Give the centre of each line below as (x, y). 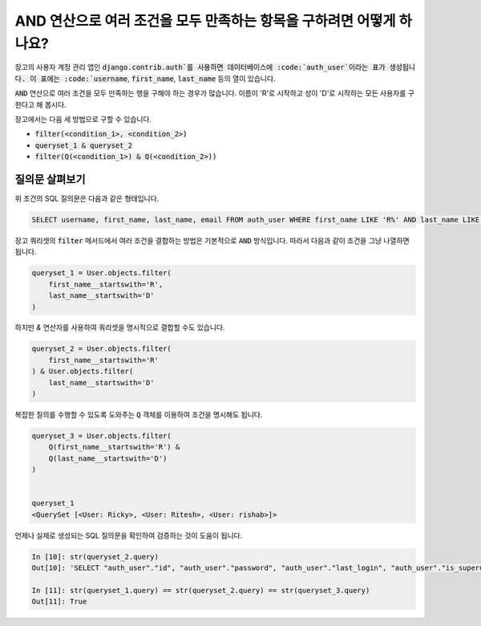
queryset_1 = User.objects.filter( (101, 273)
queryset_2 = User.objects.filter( (101, 349)
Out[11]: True (59, 602)
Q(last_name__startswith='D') (108, 458)
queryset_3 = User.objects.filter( (101, 436)
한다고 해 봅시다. (41, 104)
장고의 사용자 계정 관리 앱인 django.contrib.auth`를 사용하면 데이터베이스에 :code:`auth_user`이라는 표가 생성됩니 (215, 67)
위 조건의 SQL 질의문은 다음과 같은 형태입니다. (87, 198)
